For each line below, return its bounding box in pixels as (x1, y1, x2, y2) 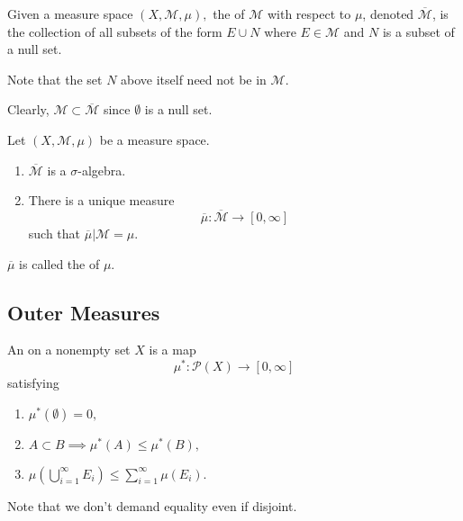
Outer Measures (7, 298, 160, 326)
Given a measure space (7, 4, 133, 22)
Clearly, (7, 100, 50, 119)
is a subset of (382, 22, 455, 40)
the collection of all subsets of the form (7, 22, 222, 40)
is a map (149, 340, 196, 359)
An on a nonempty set (7, 340, 131, 359)
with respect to (267, 4, 351, 22)
